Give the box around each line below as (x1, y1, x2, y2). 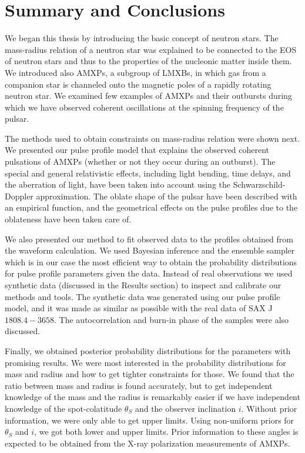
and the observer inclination (135, 402, 236, 414)
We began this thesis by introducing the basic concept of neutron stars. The (5, 32, 279, 44)
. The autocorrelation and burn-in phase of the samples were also (54, 313, 289, 325)
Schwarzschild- (233, 178, 286, 191)
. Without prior (241, 402, 297, 414)
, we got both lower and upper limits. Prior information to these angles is (34, 425, 299, 438)
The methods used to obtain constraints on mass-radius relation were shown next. (5, 132, 300, 144)
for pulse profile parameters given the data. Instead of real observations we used (5, 267, 293, 279)
